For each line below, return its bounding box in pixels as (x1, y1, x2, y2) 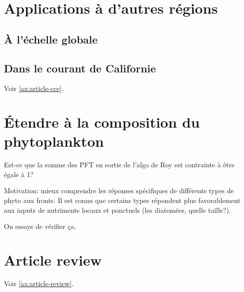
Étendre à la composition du (4, 112, 200, 132)
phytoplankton (4, 131, 104, 151)
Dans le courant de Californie (4, 60, 156, 75)
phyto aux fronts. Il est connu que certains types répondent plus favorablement (4, 195, 241, 205)
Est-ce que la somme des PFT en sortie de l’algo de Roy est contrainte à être (4, 159, 235, 170)
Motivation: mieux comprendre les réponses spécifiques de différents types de (4, 185, 234, 196)
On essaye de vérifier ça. (4, 221, 76, 231)
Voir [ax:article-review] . (4, 278, 74, 288)
